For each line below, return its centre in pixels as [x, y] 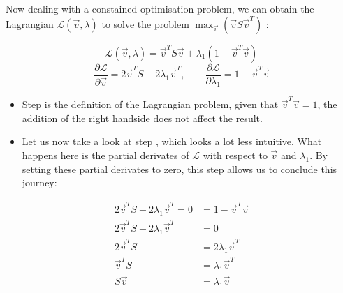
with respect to [235, 155]
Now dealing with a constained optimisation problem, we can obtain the [160, 8]
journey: [39, 182]
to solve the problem [145, 23]
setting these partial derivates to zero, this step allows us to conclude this [180, 168]
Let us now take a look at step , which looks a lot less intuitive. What [172, 141]
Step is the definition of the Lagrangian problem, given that [150, 104]
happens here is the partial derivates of [105, 155]
